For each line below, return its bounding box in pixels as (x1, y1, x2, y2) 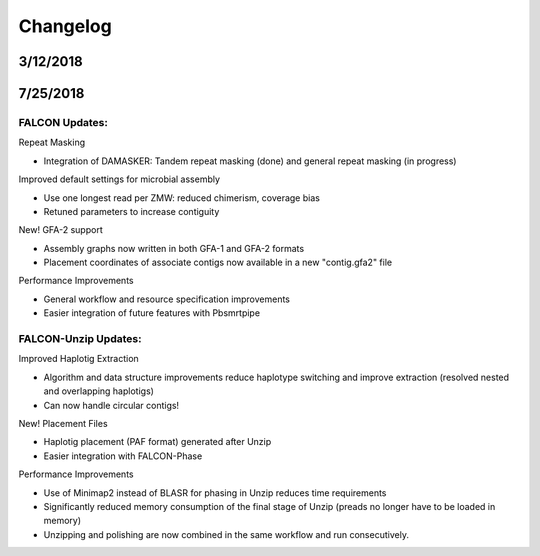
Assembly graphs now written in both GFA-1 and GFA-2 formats (43, 242, 305, 254)
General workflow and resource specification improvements (43, 293, 290, 305)
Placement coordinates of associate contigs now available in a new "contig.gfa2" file (43, 256, 393, 269)
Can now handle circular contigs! (43, 399, 180, 411)
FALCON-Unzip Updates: (18, 332, 142, 345)
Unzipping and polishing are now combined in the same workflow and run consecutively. (43, 528, 410, 540)
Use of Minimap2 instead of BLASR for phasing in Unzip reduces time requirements (43, 486, 387, 499)
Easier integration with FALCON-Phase (43, 450, 203, 462)
